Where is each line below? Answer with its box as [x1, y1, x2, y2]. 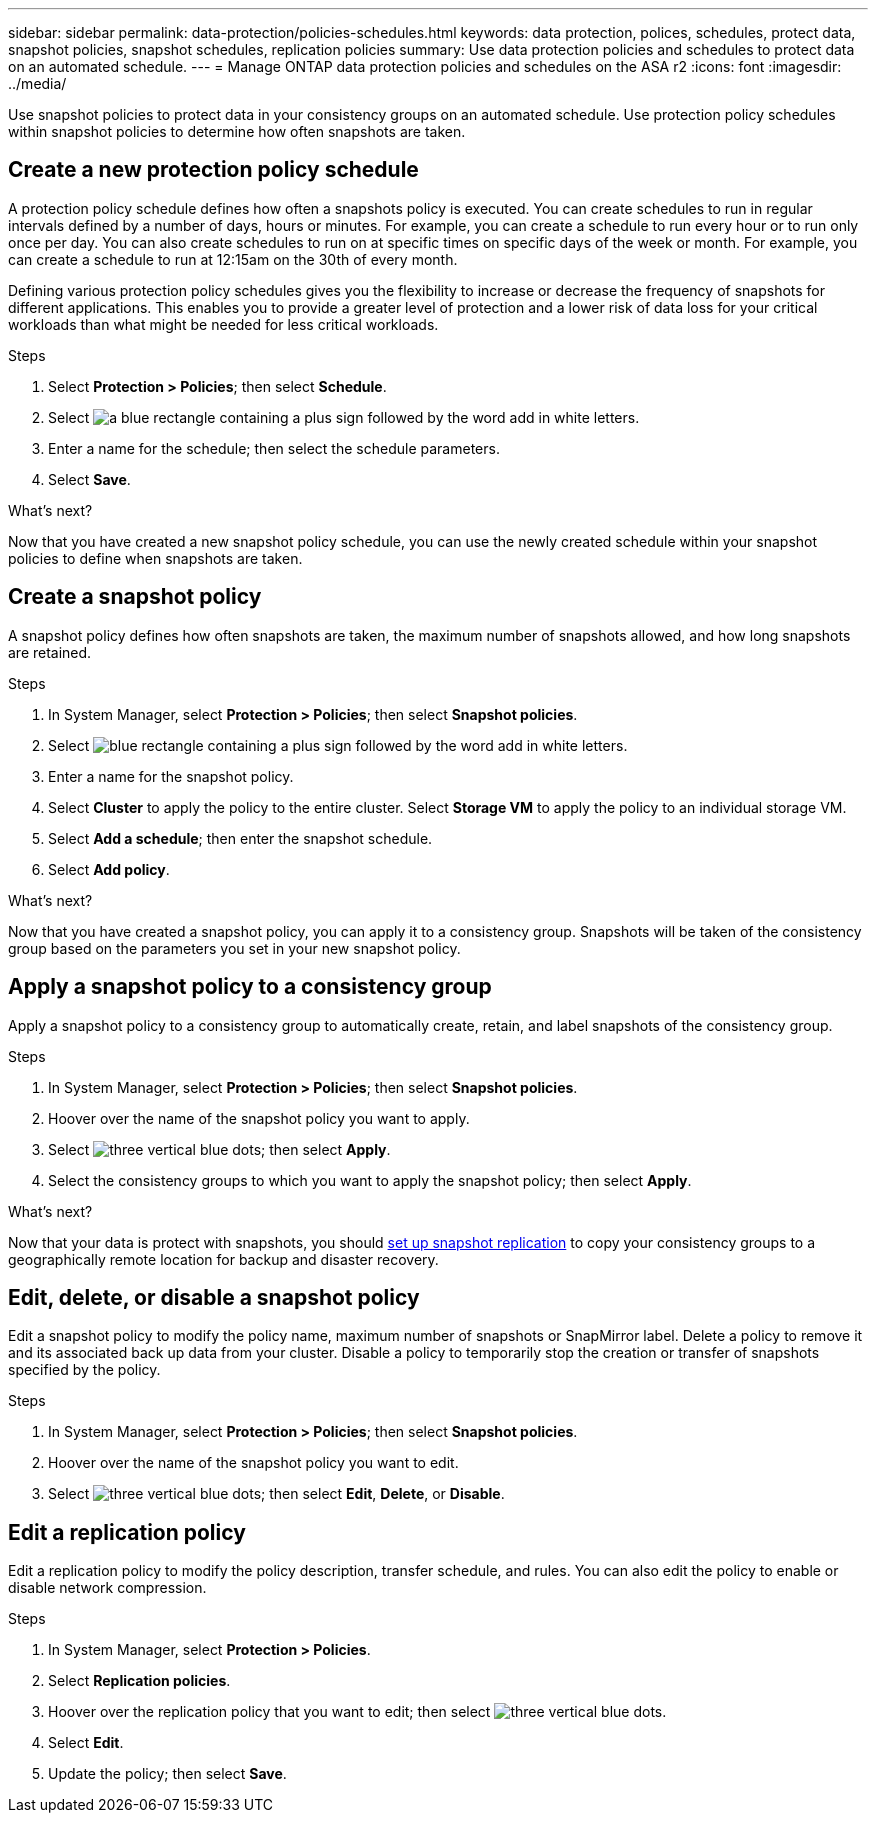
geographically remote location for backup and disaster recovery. [8, 1250, 439, 1268]
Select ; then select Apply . [48, 1140, 391, 1158]
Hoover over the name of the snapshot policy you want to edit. [48, 1454, 459, 1472]
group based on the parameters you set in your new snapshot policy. [8, 939, 461, 957]
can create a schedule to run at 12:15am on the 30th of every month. [8, 250, 458, 268]
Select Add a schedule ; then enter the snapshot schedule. [48, 829, 433, 847]
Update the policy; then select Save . [48, 1765, 287, 1783]
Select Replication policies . [48, 1672, 231, 1690]
